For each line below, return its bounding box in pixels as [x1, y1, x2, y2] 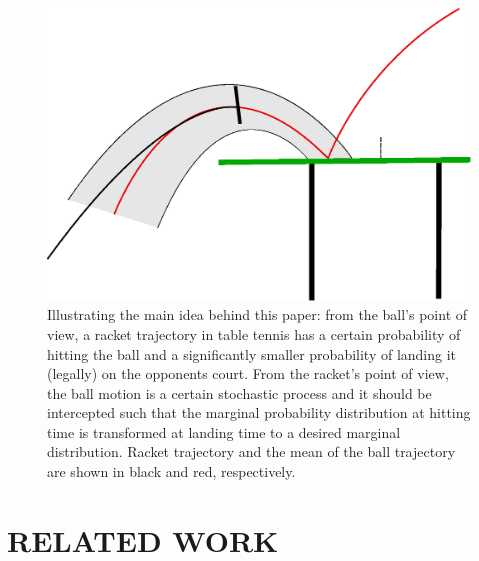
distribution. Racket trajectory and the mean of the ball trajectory [47, 441, 456, 462]
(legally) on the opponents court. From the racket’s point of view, [47, 363, 449, 384]
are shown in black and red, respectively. [47, 461, 296, 482]
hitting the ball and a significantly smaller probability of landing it [47, 343, 457, 364]
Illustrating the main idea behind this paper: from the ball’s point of [47, 304, 468, 325]
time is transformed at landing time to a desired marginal [47, 421, 401, 442]
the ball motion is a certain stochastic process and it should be [47, 382, 432, 403]
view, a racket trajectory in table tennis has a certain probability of [47, 323, 461, 344]
